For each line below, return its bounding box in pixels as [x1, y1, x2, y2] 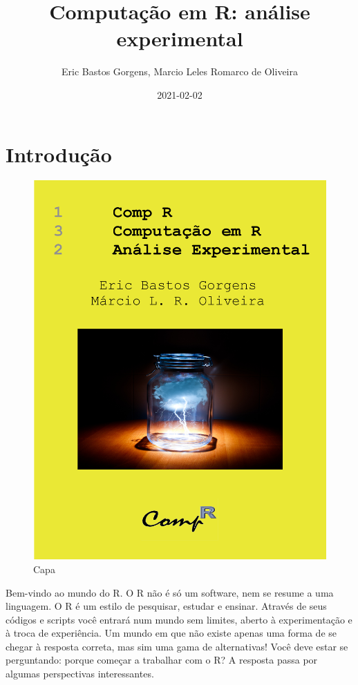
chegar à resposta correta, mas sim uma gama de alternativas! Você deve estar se [6, 639, 348, 653]
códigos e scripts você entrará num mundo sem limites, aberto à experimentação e [6, 612, 352, 626]
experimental [116, 24, 243, 52]
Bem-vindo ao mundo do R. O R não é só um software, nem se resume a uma [6, 585, 334, 599]
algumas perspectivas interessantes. [6, 666, 154, 681]
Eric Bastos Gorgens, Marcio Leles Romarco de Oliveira [61, 64, 298, 79]
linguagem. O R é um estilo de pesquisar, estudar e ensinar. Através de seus [6, 599, 327, 613]
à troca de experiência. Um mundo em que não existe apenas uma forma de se [6, 626, 337, 640]
